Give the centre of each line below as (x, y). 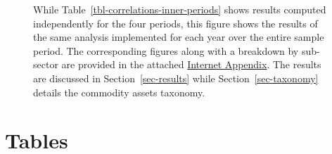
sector (46, 64)
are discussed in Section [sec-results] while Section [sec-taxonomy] (176, 78)
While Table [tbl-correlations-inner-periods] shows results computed (180, 9)
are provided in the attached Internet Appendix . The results (191, 64)
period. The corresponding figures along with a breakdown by (166, 50)
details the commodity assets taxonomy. (119, 92)
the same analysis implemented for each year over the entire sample (179, 37)
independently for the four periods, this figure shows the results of (175, 23)
